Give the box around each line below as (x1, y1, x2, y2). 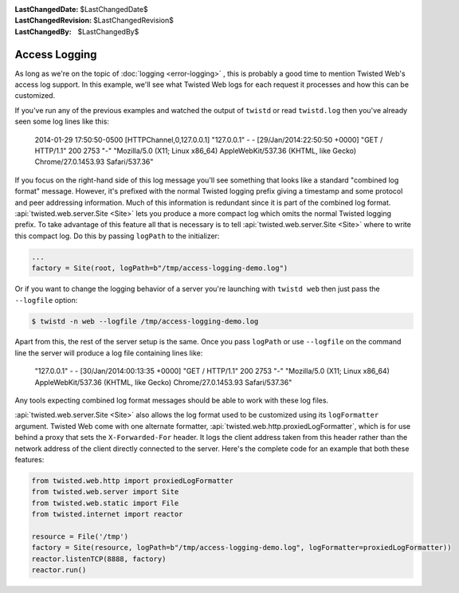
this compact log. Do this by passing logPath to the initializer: (14, 231, 220, 241)
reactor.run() (31, 566, 87, 575)
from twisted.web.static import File (31, 498, 179, 508)
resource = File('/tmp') (31, 532, 129, 541)
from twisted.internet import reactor (31, 510, 183, 519)
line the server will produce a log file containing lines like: (14, 348, 203, 358)
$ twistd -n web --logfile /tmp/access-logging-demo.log (31, 316, 259, 326)
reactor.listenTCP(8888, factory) (31, 554, 167, 564)
